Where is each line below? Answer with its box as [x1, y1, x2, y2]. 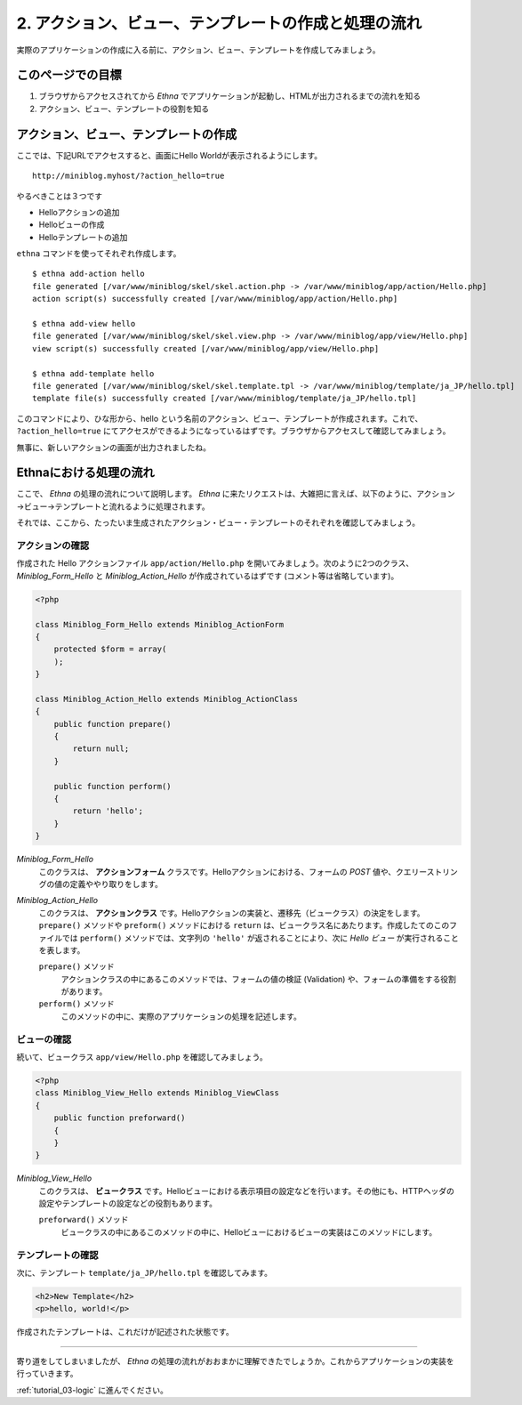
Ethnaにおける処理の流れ [16, 465, 155, 480]
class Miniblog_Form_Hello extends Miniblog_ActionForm [35, 619, 285, 629]
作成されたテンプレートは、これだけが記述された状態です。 [16, 1327, 235, 1337]
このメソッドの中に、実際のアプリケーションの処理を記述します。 [60, 1011, 301, 1021]
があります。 [60, 986, 108, 997]
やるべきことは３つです [16, 190, 102, 201]
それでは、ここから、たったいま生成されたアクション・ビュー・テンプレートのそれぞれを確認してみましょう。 [16, 517, 421, 529]
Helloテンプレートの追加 [38, 231, 128, 242]
